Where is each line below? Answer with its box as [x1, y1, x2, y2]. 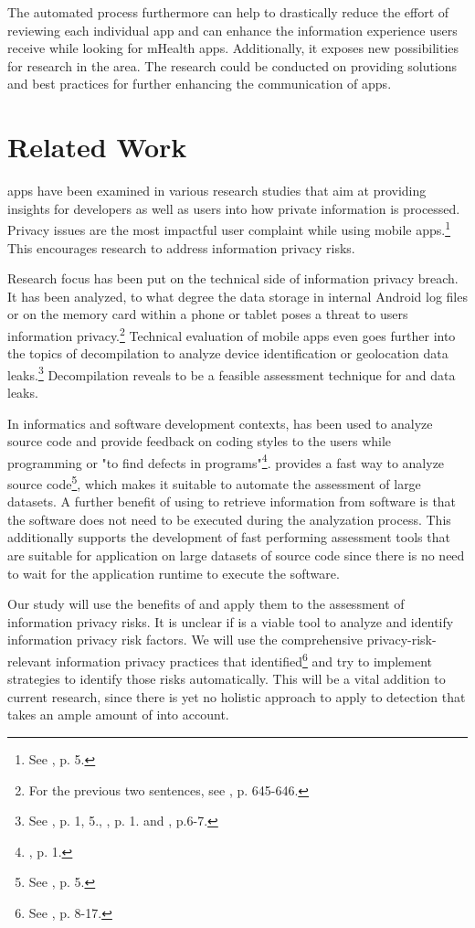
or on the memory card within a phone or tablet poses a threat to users [7, 304, 408, 324]
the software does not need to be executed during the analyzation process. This [7, 509, 451, 528]
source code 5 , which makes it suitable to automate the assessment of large [7, 472, 421, 493]
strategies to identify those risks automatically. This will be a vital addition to [7, 669, 446, 688]
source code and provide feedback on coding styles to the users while [7, 432, 392, 451]
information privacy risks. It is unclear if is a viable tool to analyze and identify [7, 612, 454, 631]
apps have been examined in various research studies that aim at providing [7, 181, 427, 200]
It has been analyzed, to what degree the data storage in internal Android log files [7, 286, 468, 305]
